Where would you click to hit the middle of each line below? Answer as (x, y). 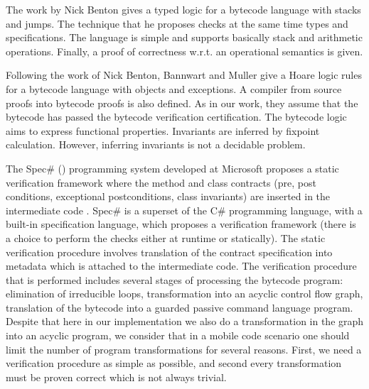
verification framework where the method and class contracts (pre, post (161, 182)
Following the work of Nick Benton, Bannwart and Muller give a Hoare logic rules (184, 75)
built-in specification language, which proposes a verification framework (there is (181, 224)
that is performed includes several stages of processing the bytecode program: (175, 279)
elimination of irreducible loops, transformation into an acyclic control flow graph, (184, 294)
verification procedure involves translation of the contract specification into (169, 252)
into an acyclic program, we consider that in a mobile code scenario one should (178, 335)
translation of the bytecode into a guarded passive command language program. (180, 307)
